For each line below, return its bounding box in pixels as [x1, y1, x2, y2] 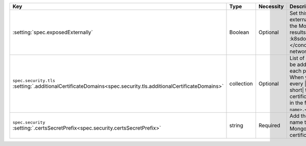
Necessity [258, 3, 284, 10]
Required [258, 122, 280, 129]
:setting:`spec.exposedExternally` [12, 29, 93, 36]
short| [289, 87, 304, 93]
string [229, 122, 243, 129]
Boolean [229, 29, 249, 36]
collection [229, 80, 253, 87]
